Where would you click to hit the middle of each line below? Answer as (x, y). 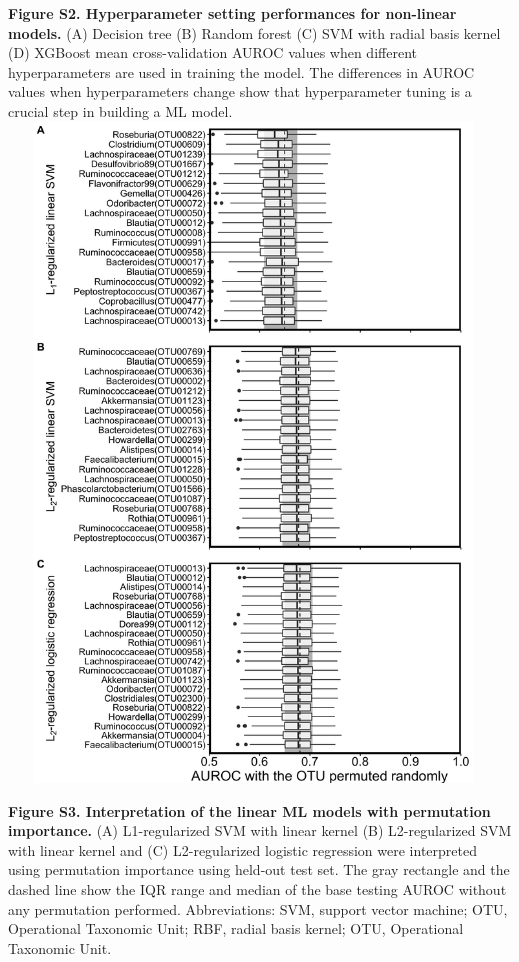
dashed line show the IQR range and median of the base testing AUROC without (257, 888)
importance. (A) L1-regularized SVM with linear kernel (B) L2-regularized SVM (260, 830)
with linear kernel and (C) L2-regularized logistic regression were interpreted (242, 849)
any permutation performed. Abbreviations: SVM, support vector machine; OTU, (258, 908)
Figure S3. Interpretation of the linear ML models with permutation (249, 810)
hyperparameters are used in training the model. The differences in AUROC (241, 71)
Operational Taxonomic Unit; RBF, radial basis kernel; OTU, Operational (236, 928)
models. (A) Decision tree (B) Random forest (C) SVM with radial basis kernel (254, 32)
